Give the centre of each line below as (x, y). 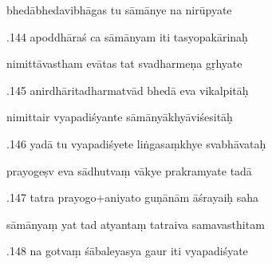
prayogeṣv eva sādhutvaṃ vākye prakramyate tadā (129, 170)
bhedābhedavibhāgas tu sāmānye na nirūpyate (119, 10)
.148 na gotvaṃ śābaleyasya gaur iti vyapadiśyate (127, 251)
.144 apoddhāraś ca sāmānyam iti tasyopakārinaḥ (127, 36)
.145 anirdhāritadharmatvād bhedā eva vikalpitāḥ (128, 90)
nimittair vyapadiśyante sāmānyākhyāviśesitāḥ (120, 117)
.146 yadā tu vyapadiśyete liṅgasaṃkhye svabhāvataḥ (136, 143)
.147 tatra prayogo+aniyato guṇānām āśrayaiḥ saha (133, 197)
